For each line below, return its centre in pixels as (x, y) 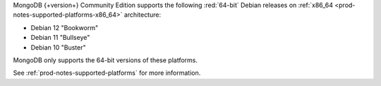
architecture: (143, 15)
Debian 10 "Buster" (58, 47)
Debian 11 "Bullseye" (60, 38)
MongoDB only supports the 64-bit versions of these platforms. (105, 60)
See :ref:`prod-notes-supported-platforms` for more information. (107, 73)
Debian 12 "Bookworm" (65, 27)
